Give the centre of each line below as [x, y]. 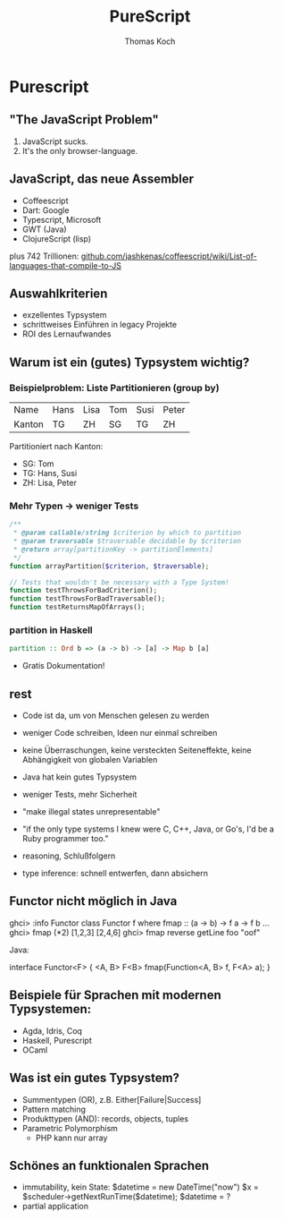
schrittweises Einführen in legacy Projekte [99, 325]
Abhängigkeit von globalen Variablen [90, 760]
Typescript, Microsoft [62, 219]
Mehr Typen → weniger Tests [74, 506]
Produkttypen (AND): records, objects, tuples [105, 1118]
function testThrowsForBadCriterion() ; [83, 591]
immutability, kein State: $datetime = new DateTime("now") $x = [140, 1187]
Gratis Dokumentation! [63, 666]
